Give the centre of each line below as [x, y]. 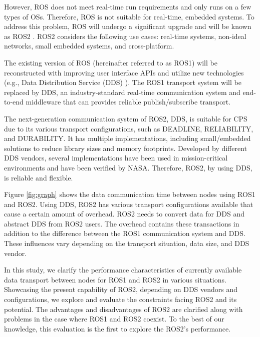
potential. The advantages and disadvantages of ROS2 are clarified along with [123, 309]
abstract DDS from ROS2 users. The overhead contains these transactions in [122, 223]
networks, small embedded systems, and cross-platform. [89, 46]
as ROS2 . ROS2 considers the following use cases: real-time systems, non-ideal [125, 36]
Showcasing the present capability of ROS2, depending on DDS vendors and [121, 289]
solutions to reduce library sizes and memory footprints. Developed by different [125, 148]
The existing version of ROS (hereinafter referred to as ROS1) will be [111, 62]
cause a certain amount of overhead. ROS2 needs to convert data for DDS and [124, 214]
